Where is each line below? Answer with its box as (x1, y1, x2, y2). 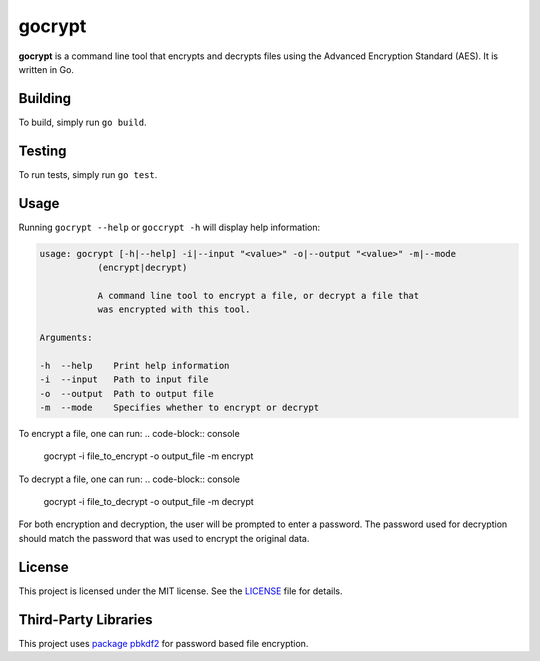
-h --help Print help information (39, 360, 230, 371)
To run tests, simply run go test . (18, 168, 158, 180)
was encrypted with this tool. (97, 304, 251, 315)
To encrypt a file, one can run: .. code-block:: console (18, 427, 240, 439)
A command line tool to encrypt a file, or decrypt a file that (97, 290, 420, 301)
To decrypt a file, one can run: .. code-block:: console (18, 473, 240, 485)
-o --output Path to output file (39, 388, 214, 399)
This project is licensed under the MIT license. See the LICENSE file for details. (18, 585, 343, 597)
